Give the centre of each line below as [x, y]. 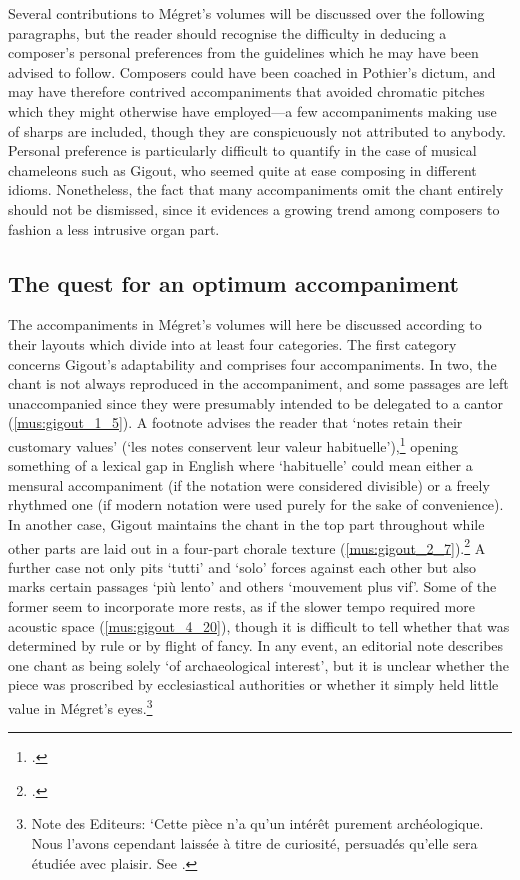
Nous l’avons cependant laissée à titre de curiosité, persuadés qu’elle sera [254, 842]
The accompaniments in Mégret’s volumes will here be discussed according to [245, 324]
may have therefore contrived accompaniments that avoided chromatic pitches [246, 91]
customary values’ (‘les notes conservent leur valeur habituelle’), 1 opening [233, 444]
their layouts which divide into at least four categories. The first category [232, 343]
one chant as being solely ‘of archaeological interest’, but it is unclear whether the [258, 664]
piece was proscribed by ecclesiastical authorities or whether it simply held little [253, 684]
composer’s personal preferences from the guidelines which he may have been [243, 52]
